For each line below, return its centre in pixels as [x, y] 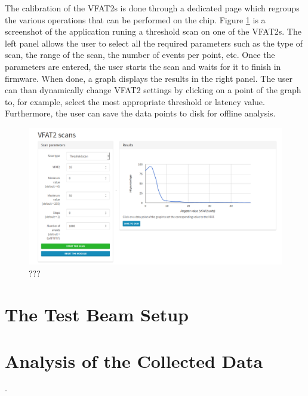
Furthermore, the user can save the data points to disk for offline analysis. [140, 113]
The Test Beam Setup [97, 314]
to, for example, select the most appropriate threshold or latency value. [135, 101]
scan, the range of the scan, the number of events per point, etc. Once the [140, 55]
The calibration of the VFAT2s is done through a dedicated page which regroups [152, 8]
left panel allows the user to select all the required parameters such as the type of [154, 43]
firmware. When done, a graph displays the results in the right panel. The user [149, 78]
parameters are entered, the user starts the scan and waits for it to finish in [143, 66]
